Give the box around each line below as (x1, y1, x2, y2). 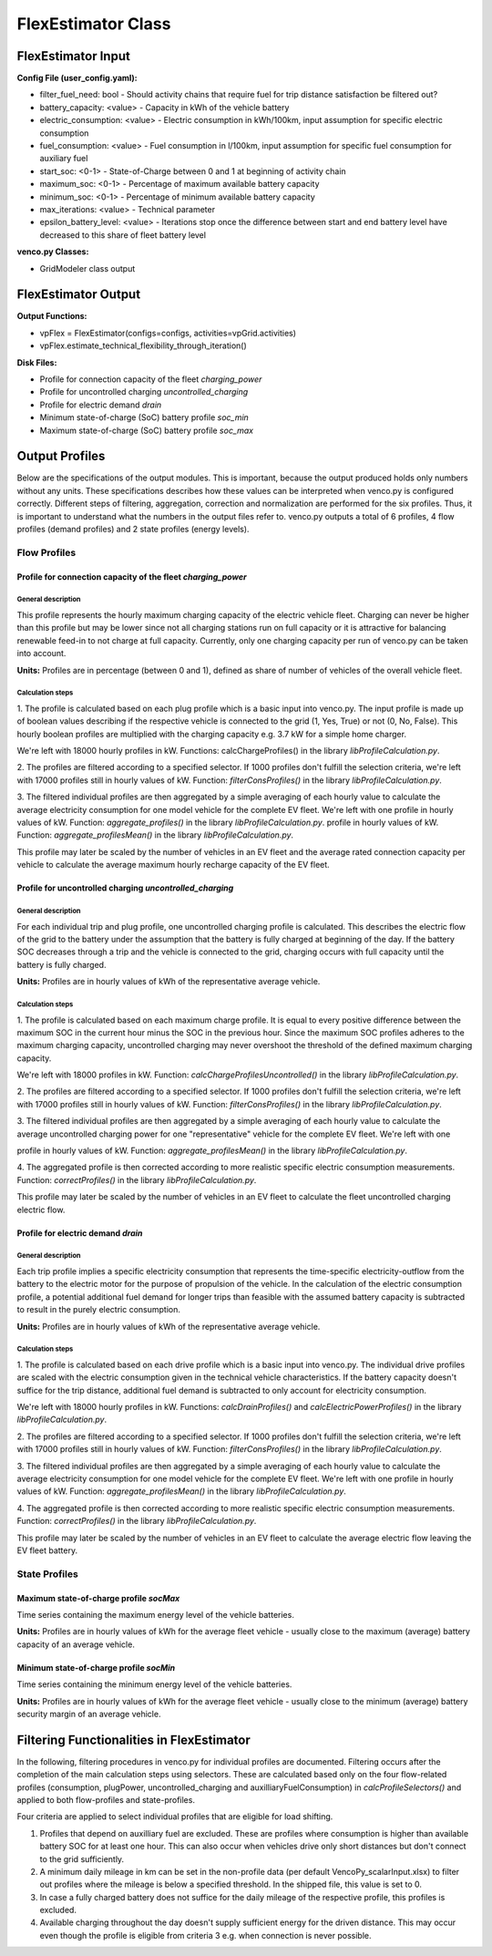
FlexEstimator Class (16, 14, 171, 34)
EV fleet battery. (16, 1545, 77, 1556)
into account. (16, 648, 67, 659)
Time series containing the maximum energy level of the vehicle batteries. (16, 1609, 295, 1620)
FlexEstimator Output (16, 287, 141, 303)
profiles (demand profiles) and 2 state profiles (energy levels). (16, 524, 250, 535)
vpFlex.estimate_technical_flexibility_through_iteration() (39, 340, 248, 351)
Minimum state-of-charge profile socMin (16, 1662, 176, 1673)
